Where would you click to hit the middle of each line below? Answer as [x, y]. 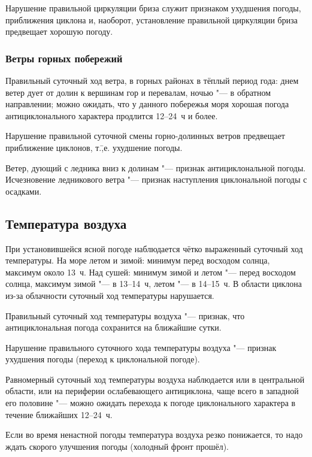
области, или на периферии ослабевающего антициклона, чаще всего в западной [152, 391]
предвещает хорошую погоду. [59, 31]
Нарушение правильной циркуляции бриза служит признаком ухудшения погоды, [153, 8]
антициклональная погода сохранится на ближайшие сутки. [113, 327]
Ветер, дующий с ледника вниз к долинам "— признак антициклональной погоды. [156, 167]
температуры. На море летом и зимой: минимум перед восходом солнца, [138, 260]
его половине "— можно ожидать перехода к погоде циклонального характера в [151, 403]
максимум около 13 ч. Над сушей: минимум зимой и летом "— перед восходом [151, 272]
